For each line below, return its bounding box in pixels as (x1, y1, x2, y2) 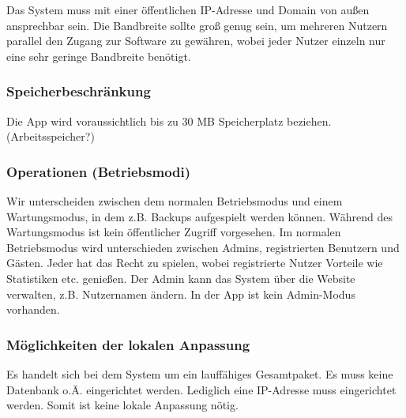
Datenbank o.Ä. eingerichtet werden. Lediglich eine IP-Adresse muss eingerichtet (6, 381, 397, 397)
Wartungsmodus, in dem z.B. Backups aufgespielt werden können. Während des (6, 208, 393, 224)
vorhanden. (6, 301, 60, 318)
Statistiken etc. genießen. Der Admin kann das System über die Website (6, 269, 355, 286)
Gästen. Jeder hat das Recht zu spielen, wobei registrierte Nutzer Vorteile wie (6, 254, 383, 271)
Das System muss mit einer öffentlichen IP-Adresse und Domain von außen (6, 2, 370, 17)
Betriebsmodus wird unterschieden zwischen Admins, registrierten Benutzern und (6, 239, 400, 255)
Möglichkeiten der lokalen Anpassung (6, 334, 250, 354)
